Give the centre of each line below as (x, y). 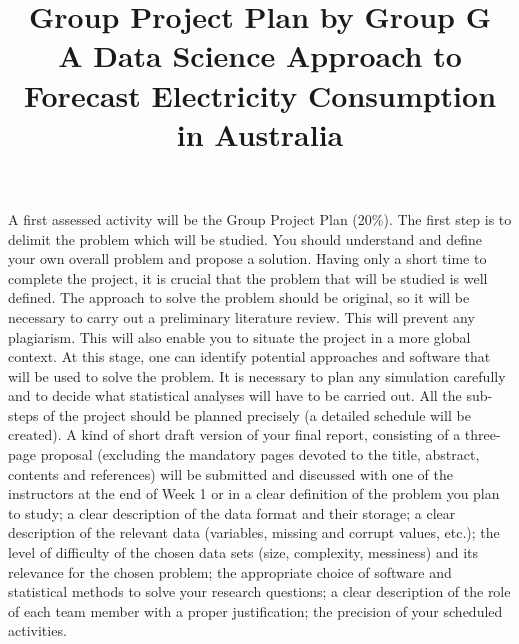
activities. (37, 630)
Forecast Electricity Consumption (260, 94)
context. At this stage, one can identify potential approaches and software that (249, 356)
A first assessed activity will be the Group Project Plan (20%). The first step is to (260, 218)
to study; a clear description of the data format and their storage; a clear (232, 512)
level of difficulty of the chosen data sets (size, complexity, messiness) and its (243, 552)
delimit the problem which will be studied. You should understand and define (245, 238)
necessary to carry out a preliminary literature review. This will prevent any (241, 316)
